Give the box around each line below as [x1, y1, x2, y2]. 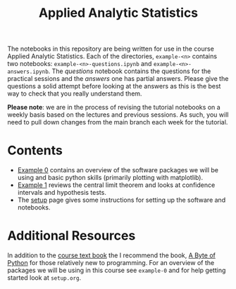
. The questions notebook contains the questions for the [48, 67, 211, 75]
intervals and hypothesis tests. [17, 188, 107, 197]
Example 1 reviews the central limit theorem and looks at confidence [17, 181, 216, 189]
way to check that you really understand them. [7, 89, 142, 98]
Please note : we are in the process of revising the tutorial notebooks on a [7, 103, 221, 112]
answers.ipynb [7, 68, 49, 75]
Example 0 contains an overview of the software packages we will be [17, 166, 218, 174]
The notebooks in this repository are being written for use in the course [7, 44, 215, 53]
